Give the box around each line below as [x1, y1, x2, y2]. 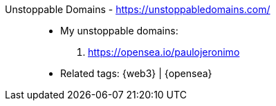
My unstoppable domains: [60, 25, 178, 36]
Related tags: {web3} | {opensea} [60, 67, 212, 79]
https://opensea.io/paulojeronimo [88, 46, 240, 58]
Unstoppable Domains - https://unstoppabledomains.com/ [5, 3, 270, 15]
